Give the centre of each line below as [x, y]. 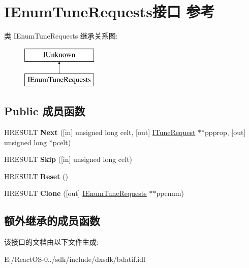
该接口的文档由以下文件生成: [51, 242]
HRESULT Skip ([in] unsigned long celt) [68, 159]
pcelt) [62, 142]
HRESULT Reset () [36, 176]
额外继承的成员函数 [52, 221]
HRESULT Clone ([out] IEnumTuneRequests [75, 193]
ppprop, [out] [225, 132]
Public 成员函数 [45, 111]
